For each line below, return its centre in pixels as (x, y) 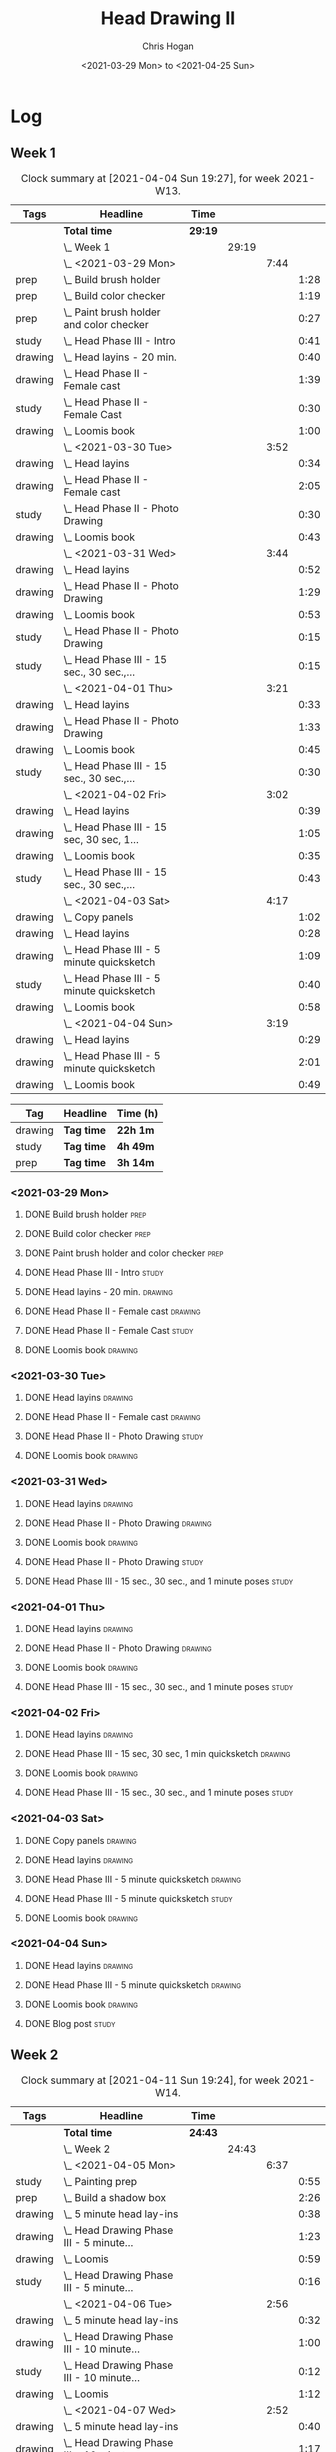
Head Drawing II (168, 18)
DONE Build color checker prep (88, 1234)
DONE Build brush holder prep (85, 1214)
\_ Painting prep (100, 2181)
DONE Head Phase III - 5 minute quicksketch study (128, 1898)
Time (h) (137, 1113)
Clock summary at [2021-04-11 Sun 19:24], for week (150, 2080)
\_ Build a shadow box (115, 2197)
